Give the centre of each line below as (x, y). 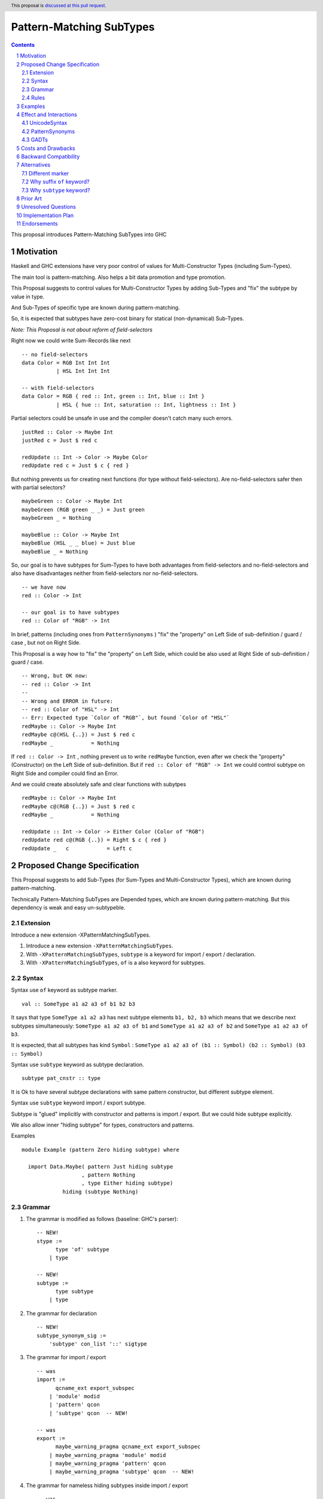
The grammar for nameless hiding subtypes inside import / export (107, 1485)
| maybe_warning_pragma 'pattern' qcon (107, 1464)
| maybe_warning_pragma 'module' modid (107, 1455)
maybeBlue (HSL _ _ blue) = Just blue (79, 543)
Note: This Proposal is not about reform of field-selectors (82, 329)
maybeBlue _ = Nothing (55, 551)
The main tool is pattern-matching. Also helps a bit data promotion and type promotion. (118, 277)
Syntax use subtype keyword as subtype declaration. (77, 1065)
